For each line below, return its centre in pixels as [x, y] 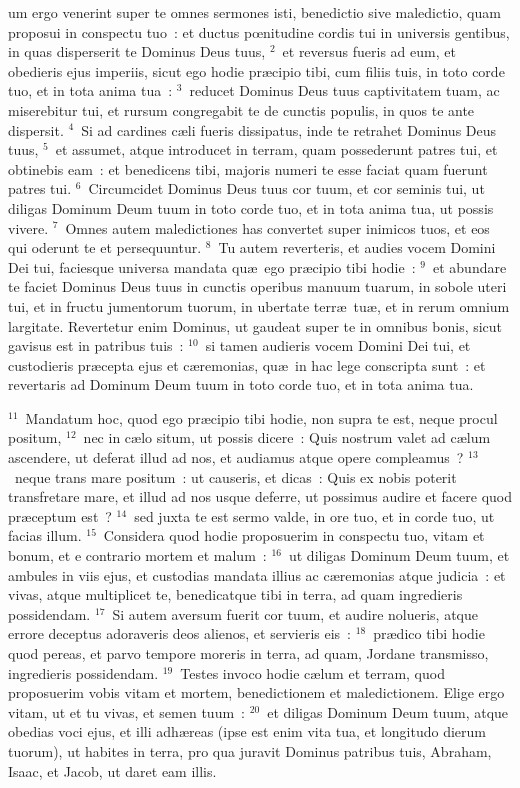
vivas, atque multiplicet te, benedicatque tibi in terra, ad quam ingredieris [235, 594]
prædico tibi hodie [429, 633]
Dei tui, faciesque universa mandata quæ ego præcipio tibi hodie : [212, 266]
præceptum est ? [60, 515]
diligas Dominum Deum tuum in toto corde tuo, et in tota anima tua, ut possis [251, 207]
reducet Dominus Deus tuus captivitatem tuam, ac [344, 90]
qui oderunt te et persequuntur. [105, 247]
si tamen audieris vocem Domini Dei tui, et [338, 345]
